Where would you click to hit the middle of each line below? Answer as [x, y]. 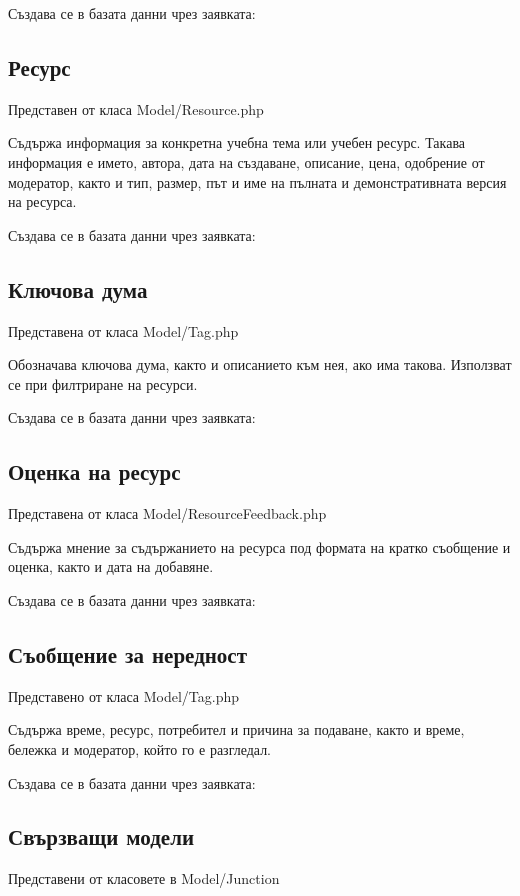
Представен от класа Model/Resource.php [136, 108]
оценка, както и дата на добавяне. [111, 566]
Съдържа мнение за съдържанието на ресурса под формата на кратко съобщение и [259, 546]
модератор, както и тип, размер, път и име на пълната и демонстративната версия [257, 181]
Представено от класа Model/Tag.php [124, 695]
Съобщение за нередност [128, 653]
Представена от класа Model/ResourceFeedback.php [167, 513]
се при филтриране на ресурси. [103, 383]
